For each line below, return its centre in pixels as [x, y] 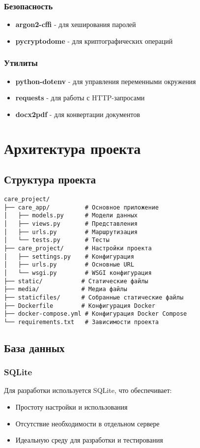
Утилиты [21, 63]
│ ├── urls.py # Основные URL [69, 265]
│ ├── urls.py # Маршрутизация [71, 232]
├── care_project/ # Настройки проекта [78, 248]
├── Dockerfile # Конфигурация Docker [80, 306]
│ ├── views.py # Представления [71, 224]
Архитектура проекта [72, 148]
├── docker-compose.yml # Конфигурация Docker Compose [96, 314]
